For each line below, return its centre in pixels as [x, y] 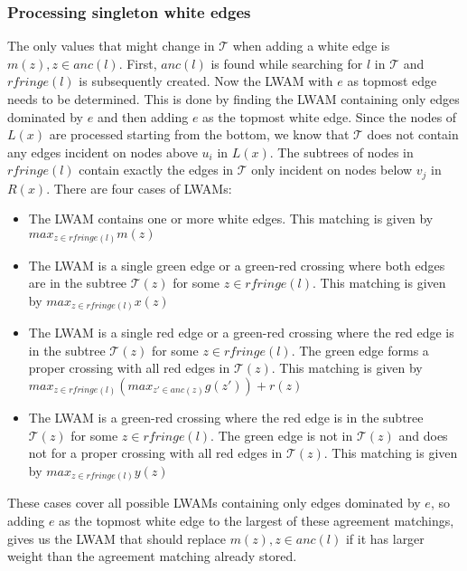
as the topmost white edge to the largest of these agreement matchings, [257, 520]
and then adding [143, 116]
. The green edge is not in [282, 435]
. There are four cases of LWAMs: [139, 188]
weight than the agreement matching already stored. [152, 556]
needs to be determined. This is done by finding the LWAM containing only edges [233, 99]
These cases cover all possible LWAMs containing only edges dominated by [214, 503]
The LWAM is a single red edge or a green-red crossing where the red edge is [241, 333]
